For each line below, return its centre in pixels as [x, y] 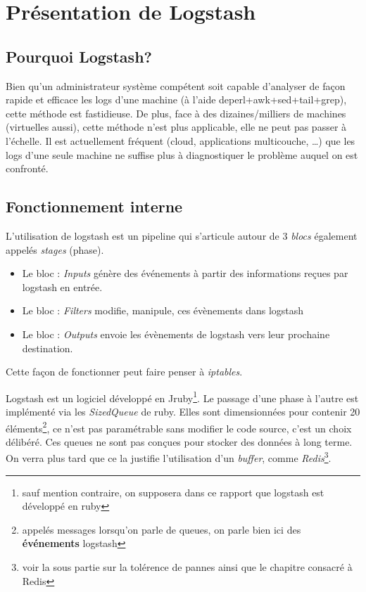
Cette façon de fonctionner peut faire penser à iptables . [124, 372]
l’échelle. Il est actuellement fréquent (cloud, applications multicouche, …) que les [181, 140]
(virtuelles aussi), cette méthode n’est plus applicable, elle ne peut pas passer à [176, 127]
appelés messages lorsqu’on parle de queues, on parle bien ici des [162, 529]
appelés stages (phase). [55, 249]
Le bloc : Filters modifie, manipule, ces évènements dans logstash [163, 310]
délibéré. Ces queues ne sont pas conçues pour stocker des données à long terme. [179, 441]
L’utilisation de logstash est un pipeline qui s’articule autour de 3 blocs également [182, 235]
